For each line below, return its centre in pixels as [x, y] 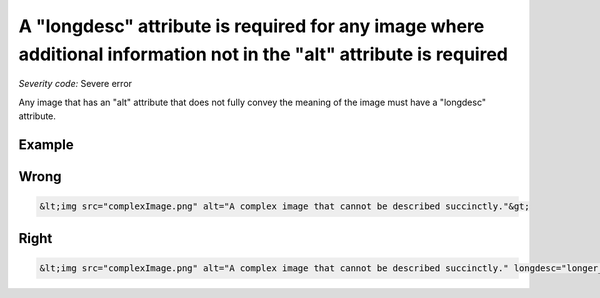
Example [46, 144]
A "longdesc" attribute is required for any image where [251, 26]
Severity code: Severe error [75, 84]
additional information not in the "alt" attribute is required [263, 54]
